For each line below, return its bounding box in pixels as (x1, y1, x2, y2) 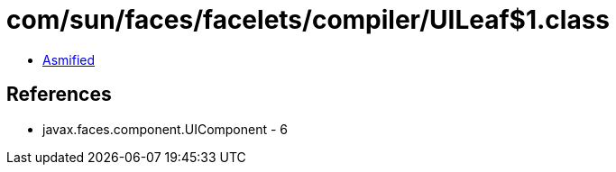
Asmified (42, 51, 96, 68)
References (6, 83, 112, 106)
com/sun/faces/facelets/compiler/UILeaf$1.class (6, 5, 611, 35)
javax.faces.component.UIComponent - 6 (42, 121, 289, 137)
